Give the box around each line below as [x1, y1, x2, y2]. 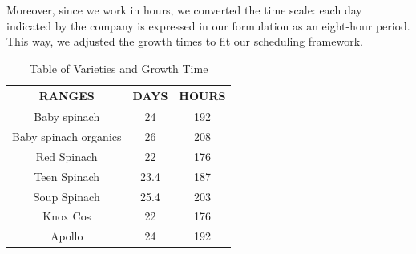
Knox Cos [42, 208, 91, 224]
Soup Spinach [33, 187, 100, 204]
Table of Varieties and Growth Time [30, 59, 208, 76]
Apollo [50, 228, 83, 244]
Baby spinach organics [12, 128, 122, 145]
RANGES [38, 87, 95, 104]
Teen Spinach [34, 167, 100, 184]
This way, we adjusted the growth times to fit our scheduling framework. [6, 33, 363, 50]
